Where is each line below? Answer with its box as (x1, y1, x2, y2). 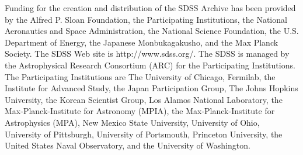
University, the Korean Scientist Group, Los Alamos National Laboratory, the (5, 93, 283, 105)
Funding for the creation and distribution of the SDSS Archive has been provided (5, 2, 296, 13)
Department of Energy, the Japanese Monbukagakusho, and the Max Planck (5, 36, 278, 48)
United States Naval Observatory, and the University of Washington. (5, 139, 250, 151)
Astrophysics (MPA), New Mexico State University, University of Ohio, (5, 116, 260, 128)
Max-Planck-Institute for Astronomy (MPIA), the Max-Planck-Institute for (5, 105, 275, 117)
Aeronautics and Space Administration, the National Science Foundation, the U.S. (5, 25, 299, 37)
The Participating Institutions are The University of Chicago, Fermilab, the (5, 70, 276, 82)
